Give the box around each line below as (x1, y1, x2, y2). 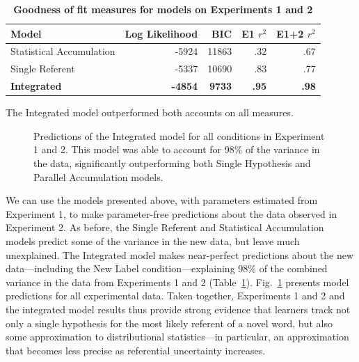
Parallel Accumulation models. (33, 169, 163, 184)
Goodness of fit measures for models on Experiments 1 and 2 (13, 2, 313, 16)
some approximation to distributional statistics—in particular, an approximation (6, 329, 349, 344)
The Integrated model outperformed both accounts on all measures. (6, 105, 294, 120)
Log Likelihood (125, 26, 198, 40)
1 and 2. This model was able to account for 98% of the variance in (33, 142, 320, 157)
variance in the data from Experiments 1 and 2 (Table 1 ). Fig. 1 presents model (6, 274, 349, 289)
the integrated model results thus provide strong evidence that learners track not (6, 301, 351, 316)
